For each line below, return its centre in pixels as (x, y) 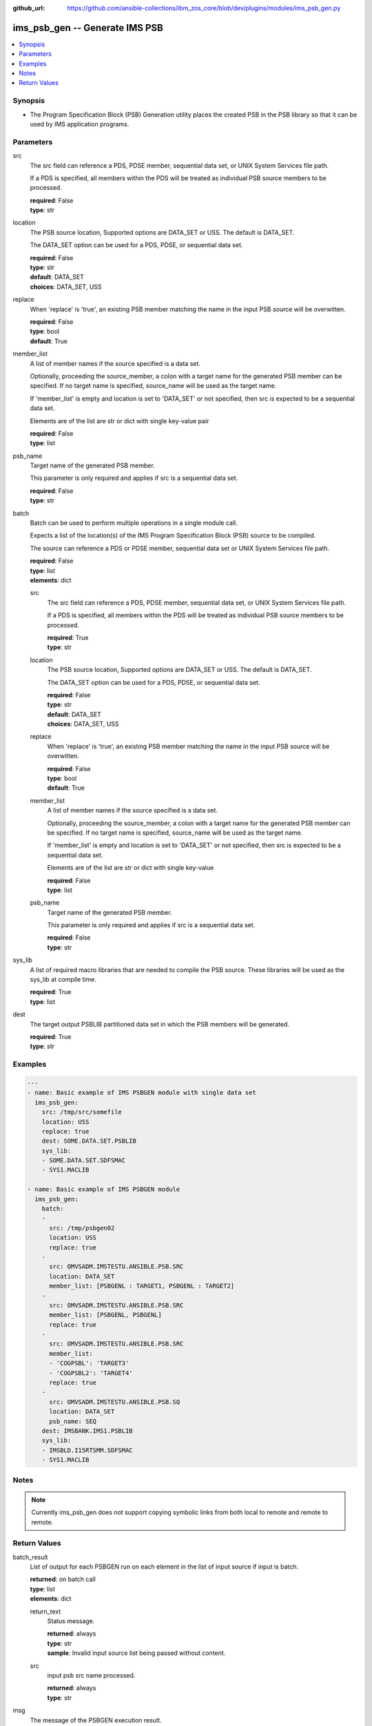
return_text (45, 1611)
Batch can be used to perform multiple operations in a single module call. (134, 523)
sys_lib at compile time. (63, 980)
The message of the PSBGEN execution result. (96, 1720)
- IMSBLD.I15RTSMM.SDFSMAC (87, 1450)
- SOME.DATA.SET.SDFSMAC (84, 1161)
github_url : (29, 8)
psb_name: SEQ (73, 1421)
